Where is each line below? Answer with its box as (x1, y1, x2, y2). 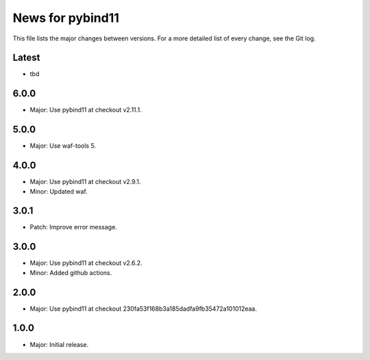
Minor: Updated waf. (29, 187, 88, 195)
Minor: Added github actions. (29, 268, 112, 277)
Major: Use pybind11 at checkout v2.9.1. (29, 178, 141, 186)
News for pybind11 (12, 10, 120, 25)
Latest (12, 52, 40, 64)
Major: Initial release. (29, 340, 89, 348)
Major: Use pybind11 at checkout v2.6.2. (29, 259, 143, 267)
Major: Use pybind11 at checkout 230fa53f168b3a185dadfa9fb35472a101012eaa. (29, 305, 257, 313)
